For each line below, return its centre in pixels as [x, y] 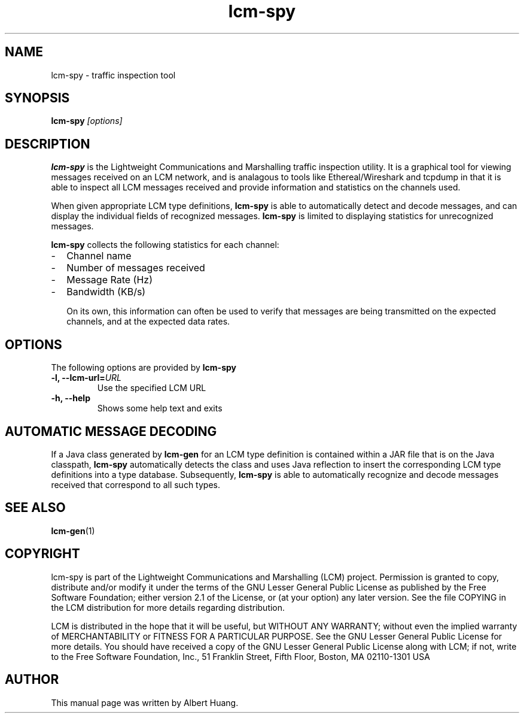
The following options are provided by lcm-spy [144, 368]
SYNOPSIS [37, 98]
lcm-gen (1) [73, 531]
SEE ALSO [35, 508]
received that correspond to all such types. [135, 484]
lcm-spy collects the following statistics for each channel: [165, 245]
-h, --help [71, 398]
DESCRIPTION [48, 144]
